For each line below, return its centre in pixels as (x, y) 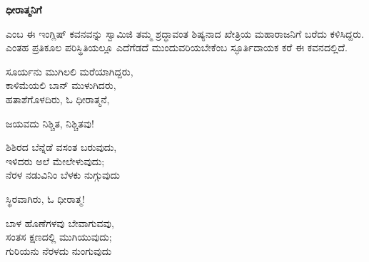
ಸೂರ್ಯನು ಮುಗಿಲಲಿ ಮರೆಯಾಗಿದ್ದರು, (70, 71)
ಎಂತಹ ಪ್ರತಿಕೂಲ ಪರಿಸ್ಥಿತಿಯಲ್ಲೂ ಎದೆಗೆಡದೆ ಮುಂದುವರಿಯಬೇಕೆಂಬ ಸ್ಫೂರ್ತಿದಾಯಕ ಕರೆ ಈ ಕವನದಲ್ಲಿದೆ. (177, 47)
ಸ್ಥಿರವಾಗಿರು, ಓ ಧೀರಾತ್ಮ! (45, 198)
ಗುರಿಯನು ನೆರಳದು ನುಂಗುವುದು (59, 250)
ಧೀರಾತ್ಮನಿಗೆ (24, 9)
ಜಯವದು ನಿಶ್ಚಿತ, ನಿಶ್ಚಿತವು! (50, 123)
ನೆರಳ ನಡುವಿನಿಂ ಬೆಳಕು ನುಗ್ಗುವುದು (63, 175)
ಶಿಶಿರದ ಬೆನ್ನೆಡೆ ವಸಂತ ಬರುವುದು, (61, 147)
